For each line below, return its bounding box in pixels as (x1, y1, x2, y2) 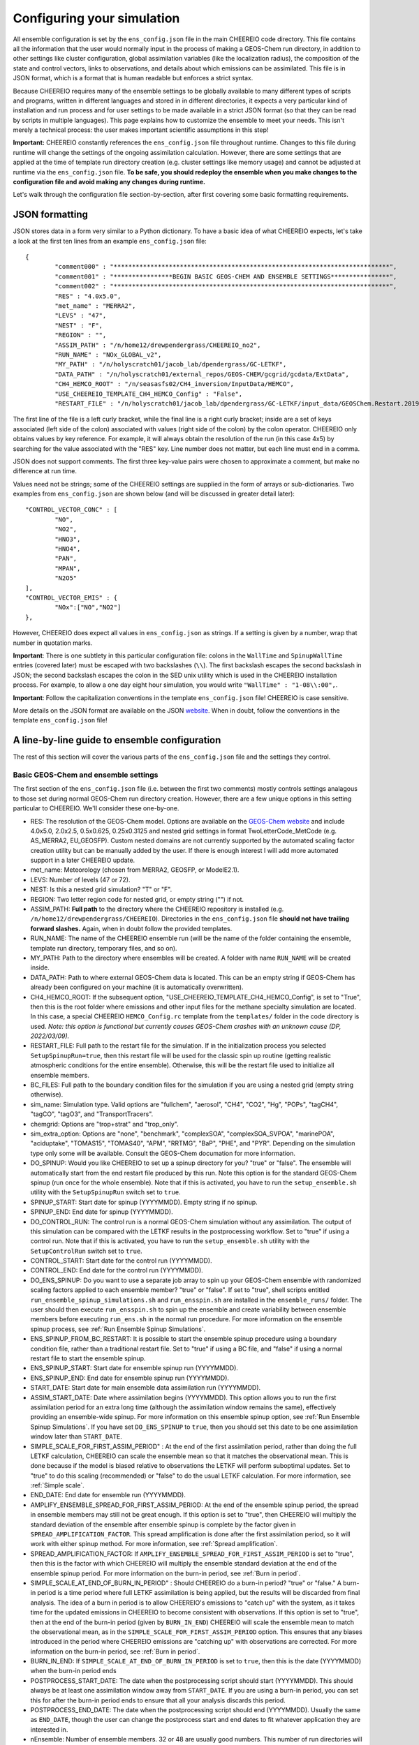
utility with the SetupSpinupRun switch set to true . (30, 1188, 181, 1196)
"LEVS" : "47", (54, 311, 107, 320)
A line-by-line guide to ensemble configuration (13, 734, 221, 746)
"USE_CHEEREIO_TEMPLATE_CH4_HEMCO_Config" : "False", (54, 389, 243, 398)
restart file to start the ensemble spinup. (30, 1354, 146, 1362)
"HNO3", (54, 535, 81, 543)
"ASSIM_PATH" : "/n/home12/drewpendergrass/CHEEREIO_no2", (54, 341, 261, 349)
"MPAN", (54, 564, 81, 572)
